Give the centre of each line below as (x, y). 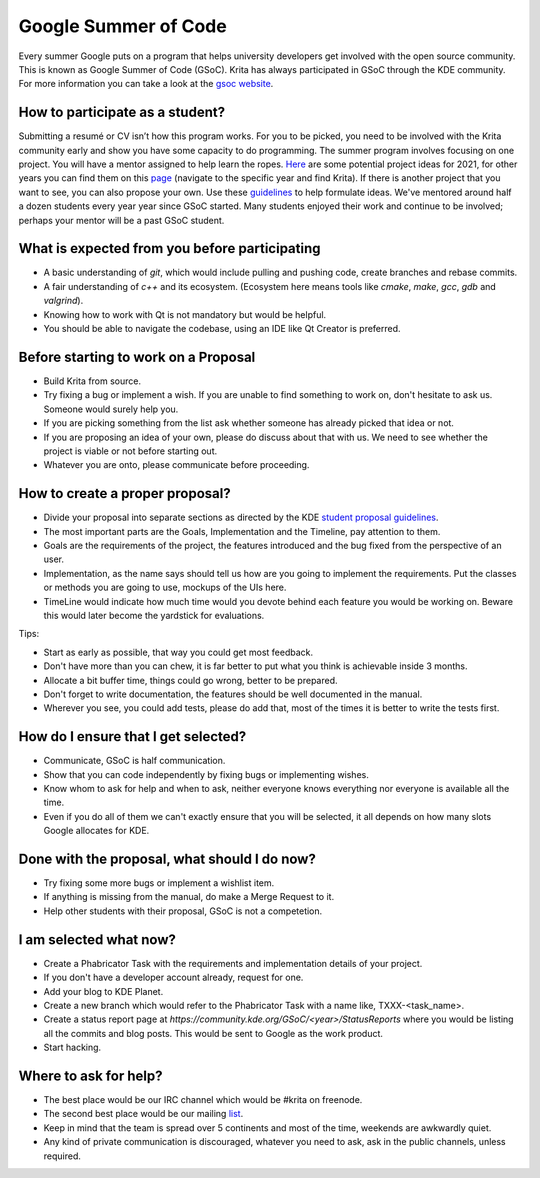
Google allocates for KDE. (96, 831)
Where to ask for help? (90, 1075)
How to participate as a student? (121, 112)
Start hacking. (72, 1047)
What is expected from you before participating (169, 248)
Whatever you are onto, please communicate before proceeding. (176, 465)
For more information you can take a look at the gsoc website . (146, 84)
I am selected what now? (97, 939)
